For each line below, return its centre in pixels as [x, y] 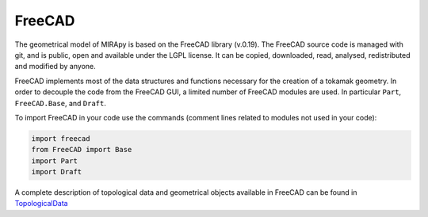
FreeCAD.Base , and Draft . [60, 103]
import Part [55, 161]
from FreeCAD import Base [82, 150]
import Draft [57, 172]
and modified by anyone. [55, 67]
